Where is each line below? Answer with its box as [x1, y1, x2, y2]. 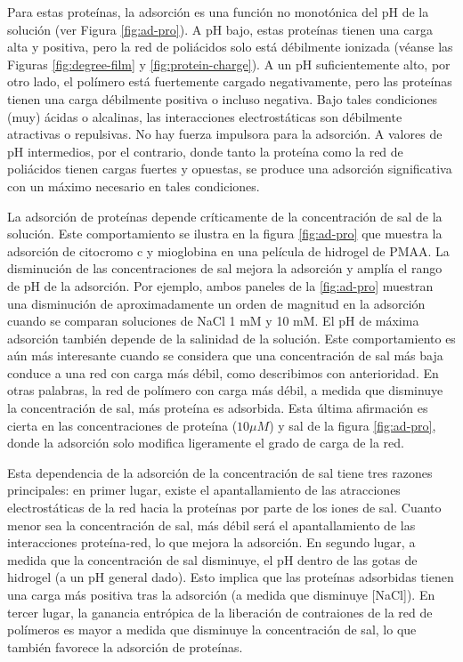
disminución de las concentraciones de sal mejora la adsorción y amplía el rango [7, 259, 443, 278]
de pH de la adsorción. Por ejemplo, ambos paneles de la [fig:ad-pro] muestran [7, 276, 434, 295]
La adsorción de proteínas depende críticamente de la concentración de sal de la [7, 206, 443, 225]
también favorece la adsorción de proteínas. [7, 637, 243, 656]
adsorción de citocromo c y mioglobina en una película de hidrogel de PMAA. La [7, 241, 450, 260]
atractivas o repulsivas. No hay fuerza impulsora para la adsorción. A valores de [7, 125, 443, 143]
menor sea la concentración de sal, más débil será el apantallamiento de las [7, 515, 416, 534]
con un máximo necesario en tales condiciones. [7, 176, 260, 195]
